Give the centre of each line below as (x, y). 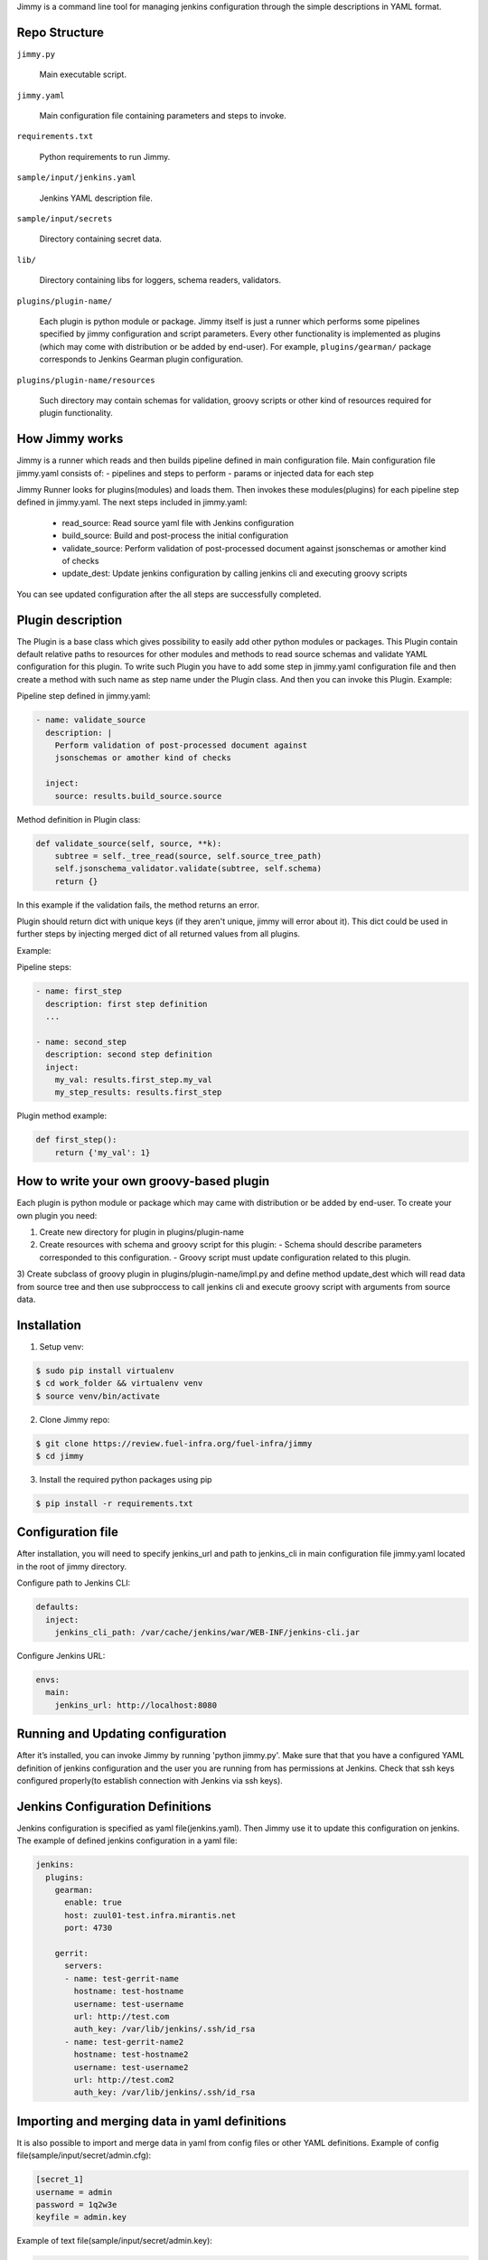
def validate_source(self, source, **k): (129, 843)
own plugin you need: (57, 1215)
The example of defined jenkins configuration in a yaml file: (127, 1841)
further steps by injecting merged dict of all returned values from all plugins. (159, 934)
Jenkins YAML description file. (96, 198)
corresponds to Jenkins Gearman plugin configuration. (141, 359)
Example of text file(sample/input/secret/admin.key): (114, 2241)
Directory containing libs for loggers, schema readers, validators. (160, 280)
